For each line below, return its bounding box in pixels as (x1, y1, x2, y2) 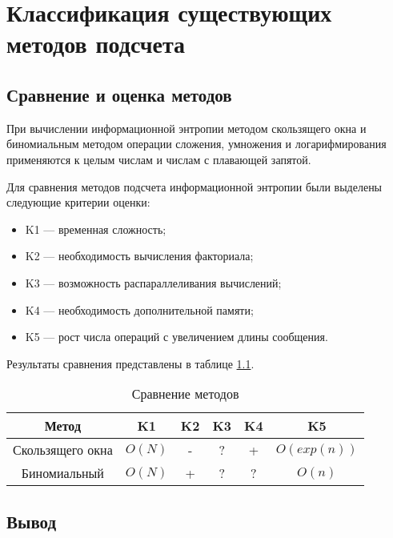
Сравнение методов (131, 384, 239, 403)
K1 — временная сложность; (25, 220, 166, 237)
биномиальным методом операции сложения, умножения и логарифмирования (6, 135, 387, 152)
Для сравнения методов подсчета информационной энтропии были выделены (6, 178, 383, 195)
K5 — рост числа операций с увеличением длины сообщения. (25, 328, 328, 345)
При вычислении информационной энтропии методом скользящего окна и (6, 119, 367, 136)
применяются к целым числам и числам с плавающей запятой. (6, 151, 311, 167)
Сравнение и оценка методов (6, 82, 232, 106)
